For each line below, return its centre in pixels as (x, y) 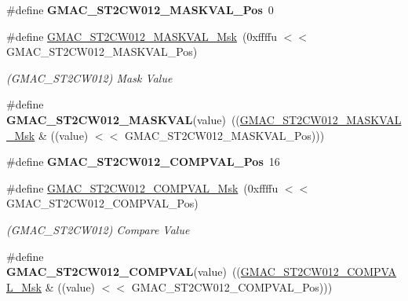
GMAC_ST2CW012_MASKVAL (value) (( (123, 119)
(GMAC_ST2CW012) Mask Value (89, 77)
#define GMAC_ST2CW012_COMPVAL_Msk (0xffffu (142, 187)
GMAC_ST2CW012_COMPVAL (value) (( (124, 272)
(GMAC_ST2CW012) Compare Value (98, 229)
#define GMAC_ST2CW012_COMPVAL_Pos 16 (143, 162)
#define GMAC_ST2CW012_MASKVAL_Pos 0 (140, 9)
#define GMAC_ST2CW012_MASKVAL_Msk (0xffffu (142, 36)
